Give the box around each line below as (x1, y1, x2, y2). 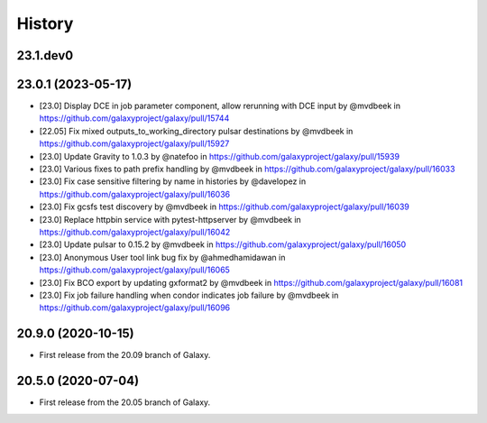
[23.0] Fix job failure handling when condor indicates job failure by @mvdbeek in (39, 290, 339, 300)
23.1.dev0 (16, 48, 74, 63)
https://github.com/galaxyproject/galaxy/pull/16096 (39, 302, 231, 313)
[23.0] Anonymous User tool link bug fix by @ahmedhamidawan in (39, 252, 286, 262)
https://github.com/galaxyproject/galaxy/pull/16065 (39, 264, 230, 275)
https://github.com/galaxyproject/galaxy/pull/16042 (39, 226, 231, 237)
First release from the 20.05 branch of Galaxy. (39, 397, 211, 408)
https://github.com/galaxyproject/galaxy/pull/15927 (39, 138, 230, 149)
